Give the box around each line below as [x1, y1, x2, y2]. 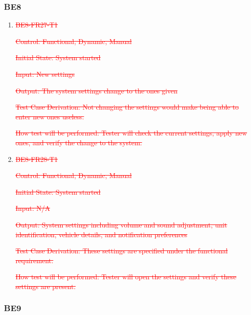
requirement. [15, 255, 53, 265]
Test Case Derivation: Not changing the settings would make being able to [15, 102, 239, 112]
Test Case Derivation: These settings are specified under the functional [15, 246, 228, 256]
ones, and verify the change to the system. [15, 137, 142, 147]
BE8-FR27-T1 [15, 20, 58, 30]
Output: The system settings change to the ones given [15, 85, 178, 95]
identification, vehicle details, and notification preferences [15, 229, 187, 239]
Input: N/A [15, 203, 50, 213]
